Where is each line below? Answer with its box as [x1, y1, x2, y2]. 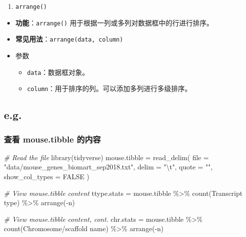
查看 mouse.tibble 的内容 [4, 133, 101, 145]
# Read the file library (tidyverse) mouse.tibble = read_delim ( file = [4, 152, 209, 162]
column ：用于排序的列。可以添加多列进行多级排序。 [27, 83, 192, 94]
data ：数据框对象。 [27, 67, 89, 77]
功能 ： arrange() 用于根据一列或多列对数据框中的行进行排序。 [15, 17, 213, 27]
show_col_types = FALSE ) [4, 171, 89, 182]
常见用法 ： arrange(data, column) [15, 34, 123, 44]
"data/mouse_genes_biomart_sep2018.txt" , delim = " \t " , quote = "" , [4, 162, 213, 172]
